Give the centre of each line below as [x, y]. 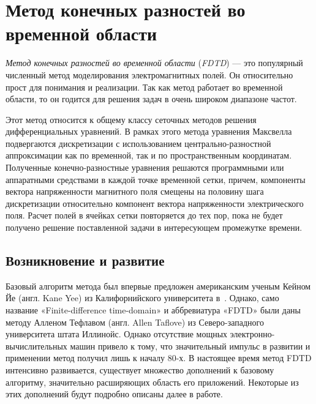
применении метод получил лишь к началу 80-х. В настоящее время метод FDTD [159, 358]
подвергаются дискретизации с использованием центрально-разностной [138, 143]
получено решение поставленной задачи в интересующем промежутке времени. [154, 227]
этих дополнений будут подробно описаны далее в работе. [114, 394]
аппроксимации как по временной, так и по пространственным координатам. [149, 155]
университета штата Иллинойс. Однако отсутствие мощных [117, 334]
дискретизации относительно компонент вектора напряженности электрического [155, 203]
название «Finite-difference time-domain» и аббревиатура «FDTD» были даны [153, 310]
